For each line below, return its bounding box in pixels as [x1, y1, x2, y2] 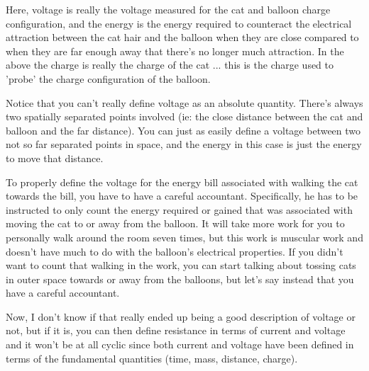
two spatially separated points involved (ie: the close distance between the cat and [6, 109, 363, 124]
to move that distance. [6, 150, 104, 165]
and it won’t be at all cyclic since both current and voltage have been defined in [6, 337, 354, 352]
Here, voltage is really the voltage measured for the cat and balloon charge [6, 2, 331, 16]
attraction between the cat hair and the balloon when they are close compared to [6, 30, 359, 45]
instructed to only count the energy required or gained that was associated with [6, 202, 353, 217]
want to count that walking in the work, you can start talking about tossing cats [6, 258, 356, 273]
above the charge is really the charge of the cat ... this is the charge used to [6, 57, 334, 72]
